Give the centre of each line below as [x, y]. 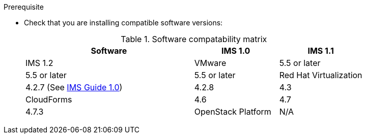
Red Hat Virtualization [321, 75]
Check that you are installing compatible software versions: [123, 23]
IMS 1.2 [39, 63]
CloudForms [49, 99]
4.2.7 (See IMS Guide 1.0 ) [74, 87]
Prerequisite [24, 7]
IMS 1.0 [236, 51]
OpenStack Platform [233, 112]
